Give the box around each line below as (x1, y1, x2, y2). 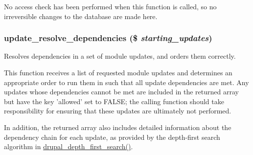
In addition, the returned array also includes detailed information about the (4, 122, 231, 132)
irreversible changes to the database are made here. (4, 11, 158, 21)
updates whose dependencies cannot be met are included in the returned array (4, 87, 239, 97)
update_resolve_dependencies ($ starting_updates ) (4, 32, 212, 44)
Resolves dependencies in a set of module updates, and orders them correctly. (4, 51, 236, 61)
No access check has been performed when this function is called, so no (4, 1, 217, 11)
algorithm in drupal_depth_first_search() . (4, 141, 133, 152)
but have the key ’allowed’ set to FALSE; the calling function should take (4, 96, 224, 106)
